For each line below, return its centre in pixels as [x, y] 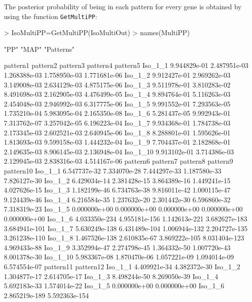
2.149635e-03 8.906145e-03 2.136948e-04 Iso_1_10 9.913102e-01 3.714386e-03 [119, 151]
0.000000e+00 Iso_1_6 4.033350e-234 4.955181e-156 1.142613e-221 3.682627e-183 [126, 218]
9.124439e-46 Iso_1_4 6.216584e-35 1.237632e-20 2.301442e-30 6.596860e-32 [117, 199]
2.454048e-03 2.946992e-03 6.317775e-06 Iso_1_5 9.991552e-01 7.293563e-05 [117, 103]
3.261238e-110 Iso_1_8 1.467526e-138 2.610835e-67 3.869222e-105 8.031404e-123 [124, 238]
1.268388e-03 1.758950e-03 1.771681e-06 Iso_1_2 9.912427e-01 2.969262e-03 [117, 75]
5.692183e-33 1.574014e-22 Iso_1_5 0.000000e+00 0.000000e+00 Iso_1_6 [114, 286]
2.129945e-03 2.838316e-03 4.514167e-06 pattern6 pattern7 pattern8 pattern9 [118, 161]
